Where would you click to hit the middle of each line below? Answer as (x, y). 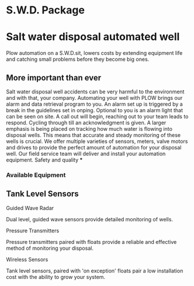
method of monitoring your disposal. (50, 248)
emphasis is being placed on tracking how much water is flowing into (89, 128)
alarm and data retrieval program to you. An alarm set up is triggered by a (94, 104)
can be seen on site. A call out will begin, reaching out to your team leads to (97, 116)
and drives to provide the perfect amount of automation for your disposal (94, 147)
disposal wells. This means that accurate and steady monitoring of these (93, 135)
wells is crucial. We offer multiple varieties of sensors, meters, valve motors (97, 141)
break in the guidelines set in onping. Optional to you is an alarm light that (94, 110)
